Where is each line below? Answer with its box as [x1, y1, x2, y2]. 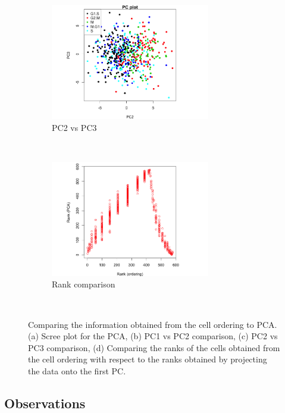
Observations [4, 393, 86, 412]
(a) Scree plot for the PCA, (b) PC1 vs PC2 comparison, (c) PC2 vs [28, 330, 278, 342]
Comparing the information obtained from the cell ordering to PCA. [28, 318, 277, 330]
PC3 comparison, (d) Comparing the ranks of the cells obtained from [28, 341, 280, 353]
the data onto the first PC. [28, 364, 126, 377]
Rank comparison [52, 278, 115, 290]
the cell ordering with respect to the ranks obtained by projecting [28, 353, 267, 365]
